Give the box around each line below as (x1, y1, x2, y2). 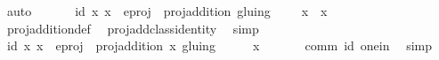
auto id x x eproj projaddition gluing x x (6, 2, 328, 19)
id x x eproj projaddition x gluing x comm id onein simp (6, 36, 433, 55)
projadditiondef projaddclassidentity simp (6, 19, 259, 37)
